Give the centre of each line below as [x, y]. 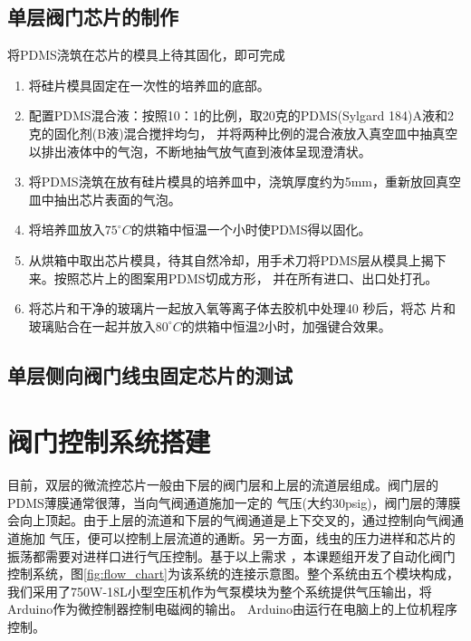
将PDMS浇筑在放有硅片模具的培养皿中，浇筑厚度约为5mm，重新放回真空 [245, 182]
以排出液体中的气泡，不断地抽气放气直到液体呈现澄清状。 [200, 151]
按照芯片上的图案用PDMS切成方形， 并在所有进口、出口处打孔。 [246, 277]
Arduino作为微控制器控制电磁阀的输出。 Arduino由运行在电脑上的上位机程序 [233, 609]
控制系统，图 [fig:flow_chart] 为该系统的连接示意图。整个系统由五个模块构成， [234, 574]
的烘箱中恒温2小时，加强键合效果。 [286, 325]
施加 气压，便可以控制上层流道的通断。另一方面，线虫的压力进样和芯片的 [237, 538]
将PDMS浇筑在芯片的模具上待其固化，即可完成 [146, 55]
